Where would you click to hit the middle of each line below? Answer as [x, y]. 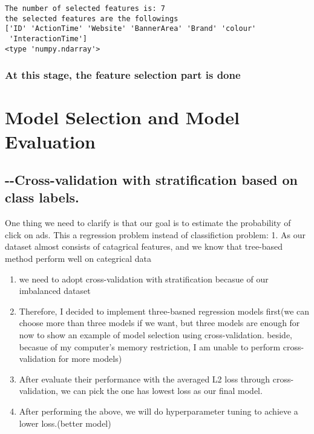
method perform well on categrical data [78, 259]
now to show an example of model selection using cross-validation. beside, [155, 335]
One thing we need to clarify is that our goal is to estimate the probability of [148, 223]
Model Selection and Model [122, 117]
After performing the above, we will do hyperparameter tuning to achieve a [159, 411]
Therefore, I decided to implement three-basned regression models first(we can [164, 311]
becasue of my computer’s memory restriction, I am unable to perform [150, 346]
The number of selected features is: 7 [85, 8]
